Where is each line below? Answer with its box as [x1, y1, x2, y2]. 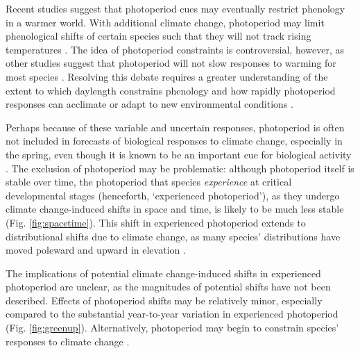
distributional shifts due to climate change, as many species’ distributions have [6, 229, 341, 243]
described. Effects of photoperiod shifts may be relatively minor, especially [6, 293, 323, 307]
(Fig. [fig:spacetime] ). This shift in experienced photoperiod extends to [6, 215, 306, 229]
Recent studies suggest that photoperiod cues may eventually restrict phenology [6, 1, 345, 15]
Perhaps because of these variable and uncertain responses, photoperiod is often [6, 120, 345, 134]
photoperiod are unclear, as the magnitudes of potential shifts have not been [6, 279, 331, 294]
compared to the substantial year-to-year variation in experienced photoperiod [6, 306, 338, 321]
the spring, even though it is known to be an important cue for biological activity [6, 147, 352, 161]
